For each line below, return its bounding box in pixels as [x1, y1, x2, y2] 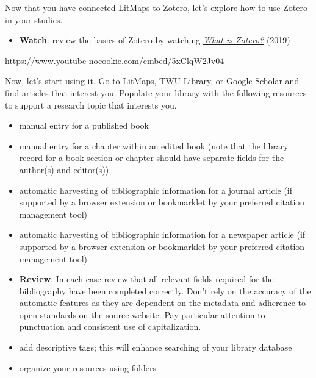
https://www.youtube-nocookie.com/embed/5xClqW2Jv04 [5, 54, 224, 66]
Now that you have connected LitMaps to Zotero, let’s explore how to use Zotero [5, 1, 307, 13]
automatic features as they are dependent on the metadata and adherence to [19, 296, 306, 309]
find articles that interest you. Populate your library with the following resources [5, 86, 307, 99]
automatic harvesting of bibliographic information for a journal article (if [19, 184, 293, 196]
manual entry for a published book [19, 119, 149, 132]
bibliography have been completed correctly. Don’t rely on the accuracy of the [19, 284, 311, 297]
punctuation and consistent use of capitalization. [19, 320, 201, 333]
